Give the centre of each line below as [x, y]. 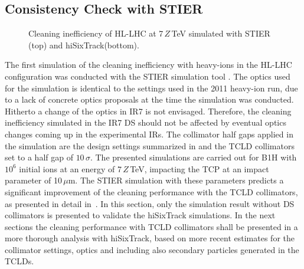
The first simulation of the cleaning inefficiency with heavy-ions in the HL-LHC [148, 65]
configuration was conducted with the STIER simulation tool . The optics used [148, 76]
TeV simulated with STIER [221, 33]
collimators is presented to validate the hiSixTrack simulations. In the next [140, 215]
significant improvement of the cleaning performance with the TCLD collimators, [151, 191]
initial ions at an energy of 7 [70, 168]
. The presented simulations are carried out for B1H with [193, 157]
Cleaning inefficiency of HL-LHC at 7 [96, 33]
